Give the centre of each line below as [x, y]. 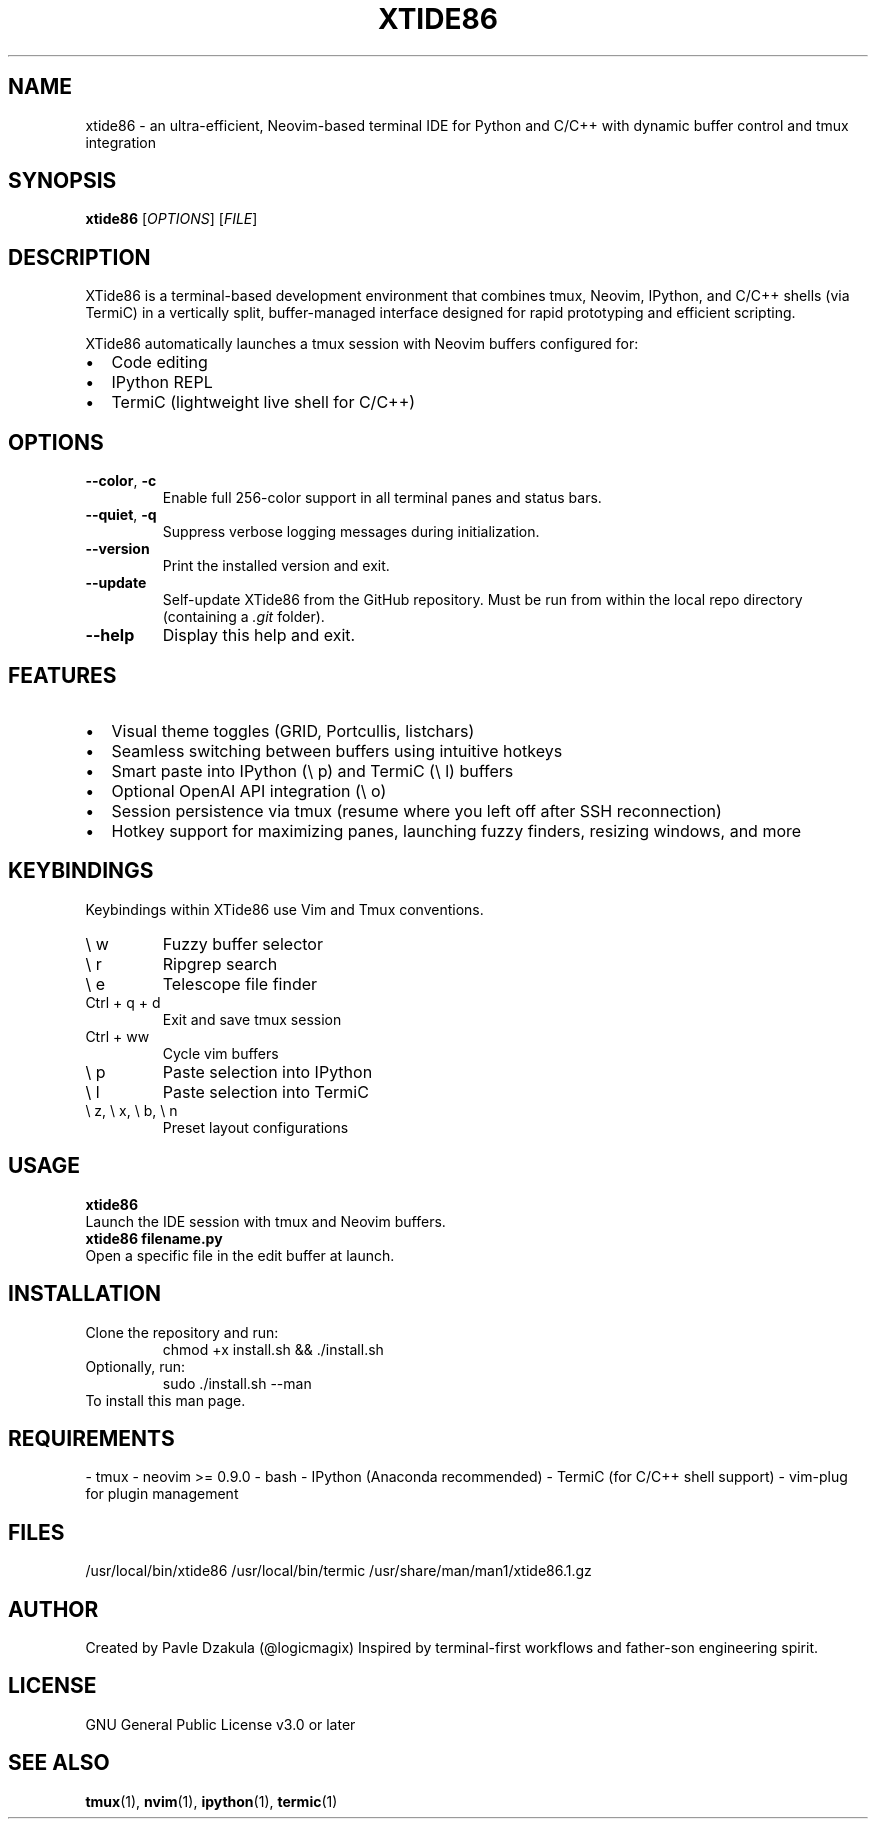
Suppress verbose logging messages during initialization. [351, 532]
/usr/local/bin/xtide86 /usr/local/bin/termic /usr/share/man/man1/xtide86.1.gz [338, 1571]
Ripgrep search [220, 963]
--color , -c [121, 481]
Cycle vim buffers [220, 1053]
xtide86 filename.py [154, 1238]
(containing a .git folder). [243, 617]
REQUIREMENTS [91, 1438]
